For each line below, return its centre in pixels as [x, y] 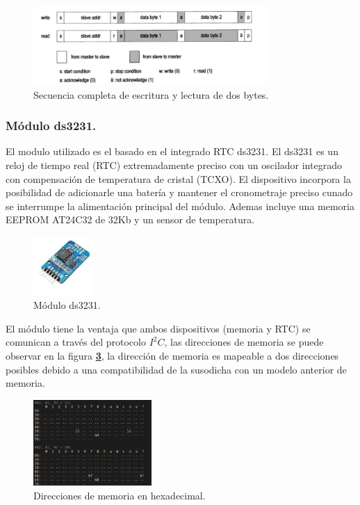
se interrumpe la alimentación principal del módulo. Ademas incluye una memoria [180, 206]
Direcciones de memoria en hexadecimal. [120, 495]
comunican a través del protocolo [76, 342]
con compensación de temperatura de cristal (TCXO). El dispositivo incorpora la [178, 178]
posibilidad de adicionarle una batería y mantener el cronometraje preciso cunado [179, 192]
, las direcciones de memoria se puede [244, 342]
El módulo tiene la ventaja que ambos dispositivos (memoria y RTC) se [158, 328]
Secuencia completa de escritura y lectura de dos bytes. [151, 94]
